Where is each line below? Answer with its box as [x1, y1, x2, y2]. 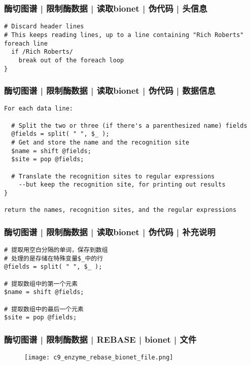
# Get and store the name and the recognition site [11, 139, 190, 146]
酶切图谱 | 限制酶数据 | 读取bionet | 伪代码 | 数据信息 [4, 84, 216, 97]
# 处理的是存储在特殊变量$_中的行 [4, 254, 103, 262]
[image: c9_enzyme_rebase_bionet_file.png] [24, 354, 173, 361]
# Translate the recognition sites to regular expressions [11, 172, 215, 180]
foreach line [4, 40, 48, 47]
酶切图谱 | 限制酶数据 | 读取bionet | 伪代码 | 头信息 [4, 2, 207, 14]
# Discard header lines [4, 23, 84, 30]
